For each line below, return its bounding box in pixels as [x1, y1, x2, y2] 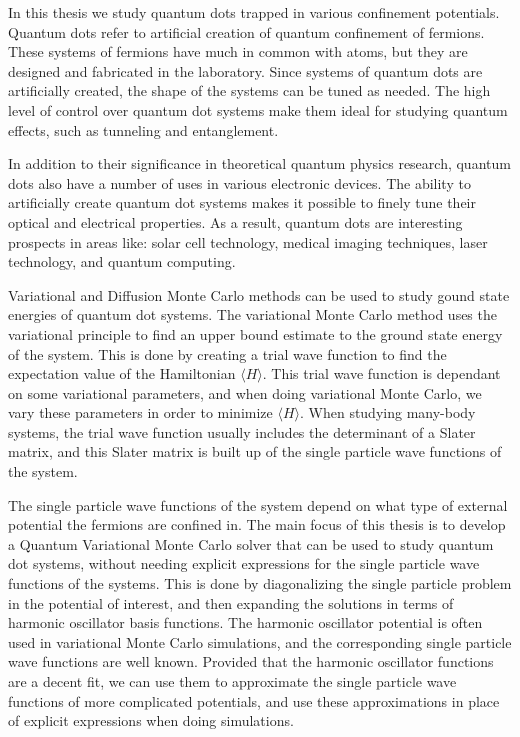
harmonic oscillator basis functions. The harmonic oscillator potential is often [8, 612, 483, 633]
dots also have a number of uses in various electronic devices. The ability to [8, 172, 471, 193]
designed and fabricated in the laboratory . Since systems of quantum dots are [8, 60, 483, 81]
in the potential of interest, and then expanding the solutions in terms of [8, 592, 454, 613]
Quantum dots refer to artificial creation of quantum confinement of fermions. [8, 21, 485, 42]
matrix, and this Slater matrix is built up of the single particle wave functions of [8, 441, 502, 462]
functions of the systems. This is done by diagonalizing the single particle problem [8, 573, 512, 594]
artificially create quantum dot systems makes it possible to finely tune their [8, 192, 477, 213]
